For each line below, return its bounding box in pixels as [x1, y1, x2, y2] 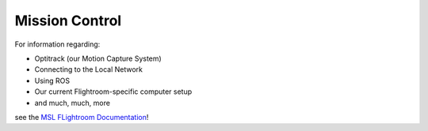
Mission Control [14, 12, 122, 29]
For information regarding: [14, 39, 101, 49]
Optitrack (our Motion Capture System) [34, 54, 162, 63]
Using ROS [34, 76, 71, 85]
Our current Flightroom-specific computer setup [34, 87, 193, 96]
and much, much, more [34, 98, 111, 107]
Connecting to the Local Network [34, 65, 143, 74]
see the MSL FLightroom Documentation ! [14, 112, 149, 122]
